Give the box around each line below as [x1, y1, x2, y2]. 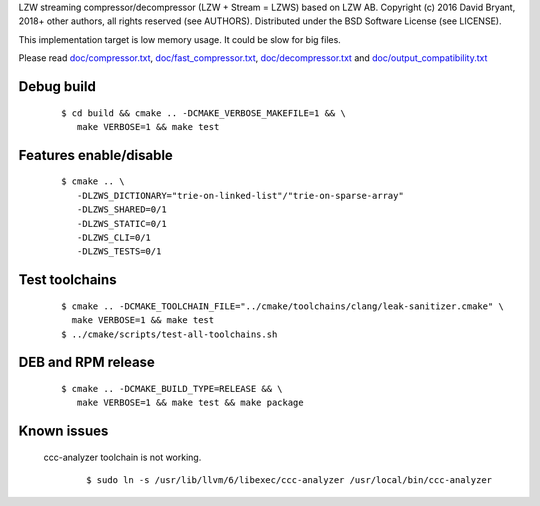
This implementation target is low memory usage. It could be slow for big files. [18, 33, 342, 45]
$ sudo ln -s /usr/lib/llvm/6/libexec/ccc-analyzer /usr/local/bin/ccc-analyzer [86, 475, 493, 486]
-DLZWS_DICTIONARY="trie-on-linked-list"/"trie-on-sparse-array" [76, 190, 404, 201]
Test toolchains [18, 271, 117, 289]
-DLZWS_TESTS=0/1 [76, 246, 162, 257]
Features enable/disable [18, 146, 174, 164]
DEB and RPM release [18, 354, 155, 371]
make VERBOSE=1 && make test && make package [76, 397, 304, 409]
